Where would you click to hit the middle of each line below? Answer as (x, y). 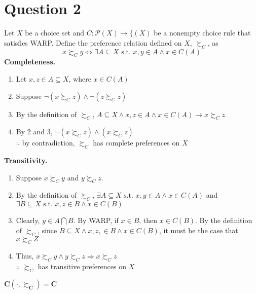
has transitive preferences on (82, 266)
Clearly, (28, 220)
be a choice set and (55, 33)
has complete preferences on (136, 143)
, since (47, 230)
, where (80, 78)
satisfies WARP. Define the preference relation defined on (93, 42)
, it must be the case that (198, 230)
